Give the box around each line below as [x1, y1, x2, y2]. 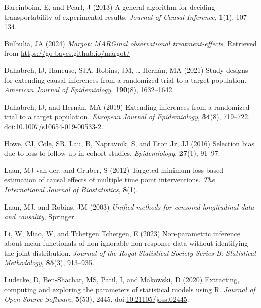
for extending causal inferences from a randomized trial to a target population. [4, 74, 247, 85]
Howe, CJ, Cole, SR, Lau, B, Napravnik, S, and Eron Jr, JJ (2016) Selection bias [4, 138, 254, 148]
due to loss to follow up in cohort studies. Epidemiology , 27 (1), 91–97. [4, 148, 220, 158]
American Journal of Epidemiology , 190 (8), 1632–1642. [4, 84, 175, 95]
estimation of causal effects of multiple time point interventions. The [4, 174, 215, 185]
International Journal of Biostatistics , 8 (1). [4, 184, 138, 194]
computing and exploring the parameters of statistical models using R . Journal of [4, 284, 255, 294]
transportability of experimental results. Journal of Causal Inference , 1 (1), [4, 11, 234, 22]
